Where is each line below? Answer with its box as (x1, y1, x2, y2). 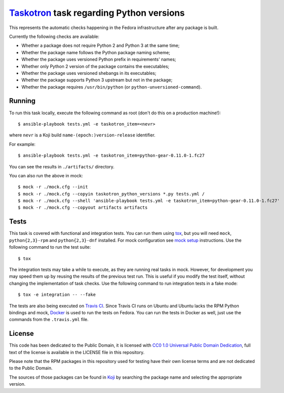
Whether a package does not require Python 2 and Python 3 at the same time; (21, 42, 180, 49)
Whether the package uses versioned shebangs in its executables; (21, 70, 157, 76)
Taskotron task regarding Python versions (9, 7, 185, 18)
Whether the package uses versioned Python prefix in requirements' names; (21, 57, 177, 63)
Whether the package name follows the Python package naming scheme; (21, 49, 170, 55)
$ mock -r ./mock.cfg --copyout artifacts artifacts (18, 205, 148, 210)
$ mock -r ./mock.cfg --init (18, 184, 88, 190)
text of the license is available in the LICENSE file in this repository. (9, 349, 145, 355)
